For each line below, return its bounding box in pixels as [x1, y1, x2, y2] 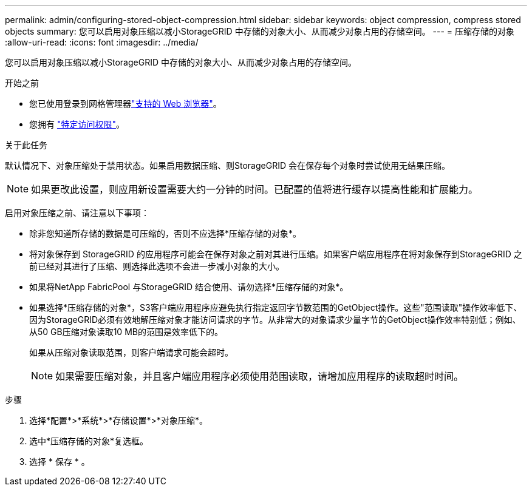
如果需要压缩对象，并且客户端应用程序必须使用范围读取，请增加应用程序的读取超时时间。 [55, 370, 464, 382]
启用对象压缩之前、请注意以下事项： [5, 208, 149, 218]
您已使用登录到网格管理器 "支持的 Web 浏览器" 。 [29, 98, 222, 109]
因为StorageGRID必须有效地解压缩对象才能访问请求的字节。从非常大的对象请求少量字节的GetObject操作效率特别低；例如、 [29, 314, 521, 325]
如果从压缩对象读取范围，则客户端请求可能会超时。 [29, 347, 233, 357]
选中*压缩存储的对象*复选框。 [29, 436, 149, 446]
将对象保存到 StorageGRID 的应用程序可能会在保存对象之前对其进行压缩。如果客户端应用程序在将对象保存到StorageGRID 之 [29, 249, 522, 259]
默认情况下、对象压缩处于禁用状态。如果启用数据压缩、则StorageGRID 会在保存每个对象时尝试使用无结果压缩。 [5, 160, 450, 171]
